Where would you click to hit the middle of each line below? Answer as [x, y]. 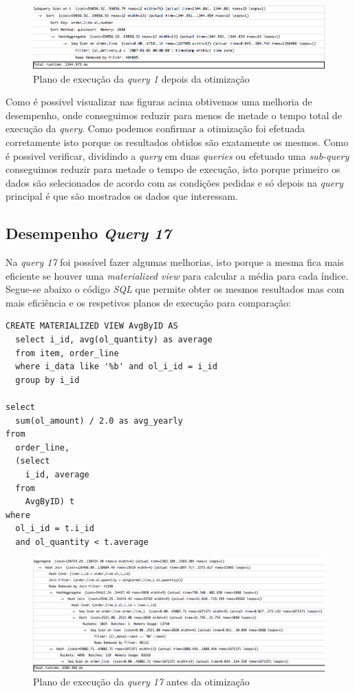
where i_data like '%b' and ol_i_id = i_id [116, 367]
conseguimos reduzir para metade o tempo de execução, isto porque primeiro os [173, 169]
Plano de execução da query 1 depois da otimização [141, 78]
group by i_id [47, 380]
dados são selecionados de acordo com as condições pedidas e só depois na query [174, 182]
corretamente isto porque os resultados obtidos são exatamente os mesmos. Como [177, 142]
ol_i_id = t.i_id [55, 529]
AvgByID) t [50, 502]
